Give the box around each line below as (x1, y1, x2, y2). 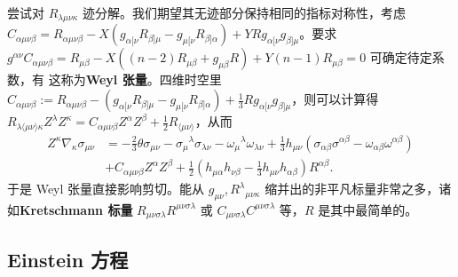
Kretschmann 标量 (20, 200, 133, 218)
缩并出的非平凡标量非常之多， (265, 179, 439, 198)
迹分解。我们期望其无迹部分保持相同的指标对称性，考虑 (82, 4, 406, 21)
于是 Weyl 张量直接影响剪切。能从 (7, 179, 205, 198)
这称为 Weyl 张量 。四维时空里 (48, 70, 222, 89)
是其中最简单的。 (318, 200, 418, 218)
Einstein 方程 (7, 245, 129, 273)
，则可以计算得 (291, 90, 379, 108)
